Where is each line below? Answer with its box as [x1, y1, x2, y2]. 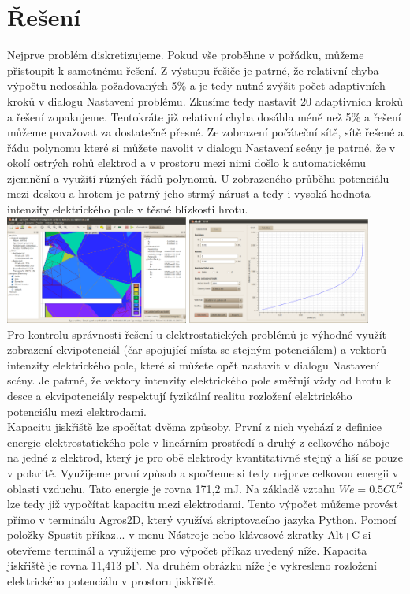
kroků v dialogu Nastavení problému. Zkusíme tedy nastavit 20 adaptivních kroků [7, 92, 404, 109]
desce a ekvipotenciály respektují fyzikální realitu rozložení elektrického [7, 387, 352, 403]
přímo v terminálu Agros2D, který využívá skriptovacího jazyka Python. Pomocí [7, 510, 397, 527]
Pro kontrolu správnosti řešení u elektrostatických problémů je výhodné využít [7, 325, 387, 342]
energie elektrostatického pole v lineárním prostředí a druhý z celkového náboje [7, 433, 389, 450]
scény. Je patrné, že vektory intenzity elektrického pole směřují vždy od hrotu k [7, 372, 392, 388]
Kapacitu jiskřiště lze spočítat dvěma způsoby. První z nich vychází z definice [7, 418, 382, 435]
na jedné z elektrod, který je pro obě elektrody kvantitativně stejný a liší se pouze [7, 449, 404, 466]
